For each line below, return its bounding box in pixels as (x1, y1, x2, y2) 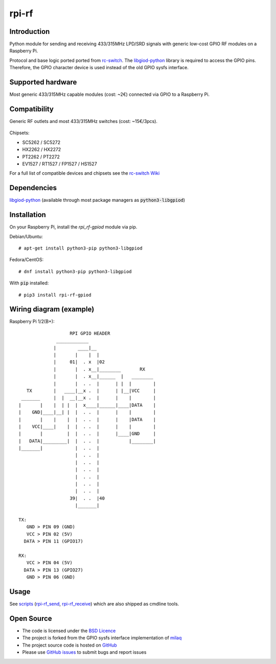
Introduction (9, 27, 50, 36)
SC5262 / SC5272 (22, 139, 61, 146)
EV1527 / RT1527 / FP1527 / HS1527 (22, 161, 97, 167)
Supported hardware (9, 78, 77, 87)
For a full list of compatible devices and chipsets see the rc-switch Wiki (9, 170, 160, 176)
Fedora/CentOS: (9, 257, 43, 263)
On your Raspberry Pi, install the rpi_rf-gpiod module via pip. (9, 224, 137, 230)
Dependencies (9, 183, 57, 192)
